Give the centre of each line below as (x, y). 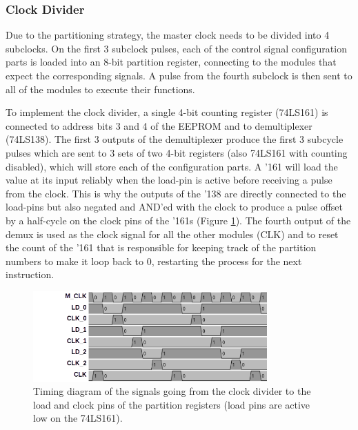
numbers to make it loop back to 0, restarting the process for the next (154, 261)
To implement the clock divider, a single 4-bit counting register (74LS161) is (167, 112)
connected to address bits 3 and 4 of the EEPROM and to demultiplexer (159, 125)
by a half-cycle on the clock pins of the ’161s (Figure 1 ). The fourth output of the (178, 220)
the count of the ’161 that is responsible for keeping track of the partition (161, 247)
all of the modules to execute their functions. (100, 89)
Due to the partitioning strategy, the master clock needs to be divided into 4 (168, 35)
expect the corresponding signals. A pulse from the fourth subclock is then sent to (179, 75)
